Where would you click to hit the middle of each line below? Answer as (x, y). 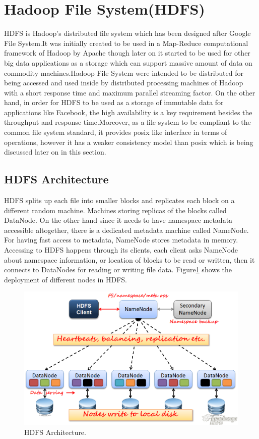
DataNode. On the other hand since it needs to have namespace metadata (118, 220)
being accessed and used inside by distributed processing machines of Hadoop (124, 83)
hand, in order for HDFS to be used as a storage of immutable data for (114, 102)
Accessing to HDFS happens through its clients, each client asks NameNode (121, 250)
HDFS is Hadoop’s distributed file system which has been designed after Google (127, 33)
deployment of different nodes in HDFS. (66, 279)
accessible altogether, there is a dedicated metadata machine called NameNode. (126, 230)
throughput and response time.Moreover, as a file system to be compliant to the (127, 122)
